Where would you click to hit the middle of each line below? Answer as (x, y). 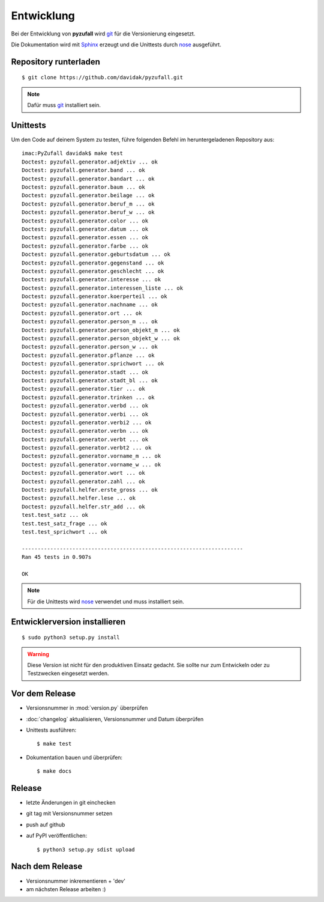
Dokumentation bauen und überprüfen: (74, 757)
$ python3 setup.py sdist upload (86, 849)
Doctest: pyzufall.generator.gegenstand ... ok (93, 263)
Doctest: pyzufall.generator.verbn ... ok (85, 431)
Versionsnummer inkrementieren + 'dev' (76, 881)
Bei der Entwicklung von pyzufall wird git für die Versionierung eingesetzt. (103, 34)
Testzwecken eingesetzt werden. (68, 674)
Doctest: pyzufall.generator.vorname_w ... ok (91, 465)
